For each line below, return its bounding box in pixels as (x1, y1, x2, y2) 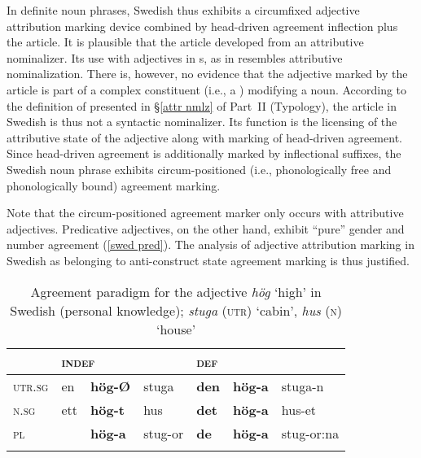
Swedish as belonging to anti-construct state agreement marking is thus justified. (7, 251, 410, 268)
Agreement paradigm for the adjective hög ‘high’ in (30, 281, 322, 301)
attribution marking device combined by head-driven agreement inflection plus (7, 17, 398, 34)
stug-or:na (281, 423, 340, 443)
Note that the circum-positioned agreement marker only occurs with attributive (7, 204, 404, 221)
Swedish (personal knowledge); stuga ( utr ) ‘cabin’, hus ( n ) (10, 300, 342, 320)
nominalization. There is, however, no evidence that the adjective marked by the (7, 65, 408, 82)
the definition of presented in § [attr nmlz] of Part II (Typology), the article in (7, 97, 397, 114)
